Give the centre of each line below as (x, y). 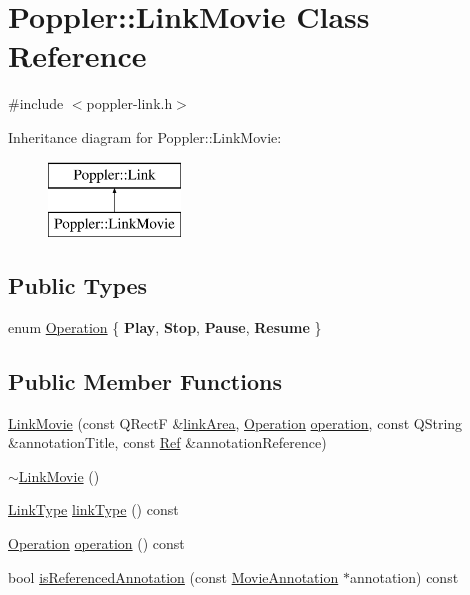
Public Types (78, 285)
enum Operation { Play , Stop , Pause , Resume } (165, 326)
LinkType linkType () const (93, 509)
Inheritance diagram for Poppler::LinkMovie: (145, 136)
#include (36, 103)
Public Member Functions (145, 380)
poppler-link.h (129, 103)
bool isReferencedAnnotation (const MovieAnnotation (173, 576)
